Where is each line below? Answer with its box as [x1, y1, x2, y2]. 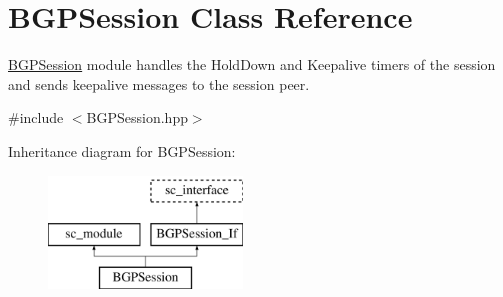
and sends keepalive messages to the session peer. [8, 73, 310, 94]
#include [8, 107, 64, 128]
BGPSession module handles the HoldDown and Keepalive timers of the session [8, 54, 496, 75]
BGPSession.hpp [86, 107, 188, 128]
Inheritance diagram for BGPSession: [8, 140, 236, 161]
